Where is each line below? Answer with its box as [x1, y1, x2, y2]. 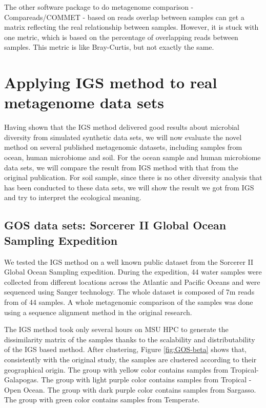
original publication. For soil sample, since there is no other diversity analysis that [4, 172, 262, 183]
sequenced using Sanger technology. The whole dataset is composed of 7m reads [4, 286, 255, 297]
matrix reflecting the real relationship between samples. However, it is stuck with [4, 22, 259, 32]
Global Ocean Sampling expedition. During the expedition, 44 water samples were [4, 266, 262, 277]
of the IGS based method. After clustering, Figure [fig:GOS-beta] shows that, [4, 344, 247, 355]
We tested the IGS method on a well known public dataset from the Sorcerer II [4, 256, 254, 267]
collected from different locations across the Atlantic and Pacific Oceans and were [4, 276, 260, 287]
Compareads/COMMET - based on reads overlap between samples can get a [4, 11, 244, 22]
